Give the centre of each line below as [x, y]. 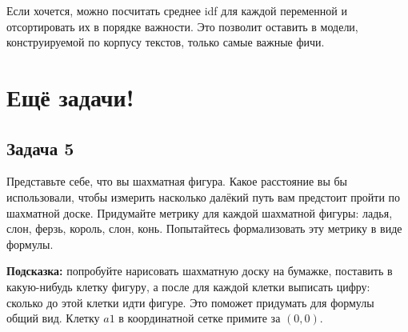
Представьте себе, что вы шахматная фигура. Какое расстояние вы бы [177, 181]
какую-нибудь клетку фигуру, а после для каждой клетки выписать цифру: [188, 286]
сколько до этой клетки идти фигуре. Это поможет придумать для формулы [190, 302]
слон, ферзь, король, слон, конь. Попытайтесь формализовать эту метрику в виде [204, 228]
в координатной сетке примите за [200, 318]
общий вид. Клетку [53, 318]
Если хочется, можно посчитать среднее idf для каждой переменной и [177, 10]
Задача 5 [40, 148]
